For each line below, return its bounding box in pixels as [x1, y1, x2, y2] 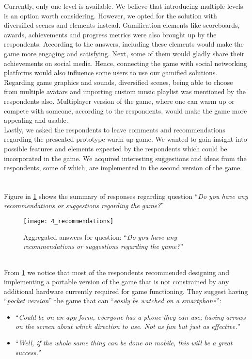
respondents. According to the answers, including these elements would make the [4, 39, 244, 49]
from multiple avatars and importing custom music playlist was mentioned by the [4, 86, 246, 97]
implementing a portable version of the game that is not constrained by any [4, 277, 229, 287]
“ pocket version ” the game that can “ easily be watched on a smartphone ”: [4, 295, 221, 306]
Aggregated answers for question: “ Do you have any [23, 231, 177, 242]
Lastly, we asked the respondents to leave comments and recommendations [4, 124, 225, 134]
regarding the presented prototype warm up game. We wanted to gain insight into [4, 134, 247, 144]
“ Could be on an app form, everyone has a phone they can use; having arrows [15, 311, 246, 322]
